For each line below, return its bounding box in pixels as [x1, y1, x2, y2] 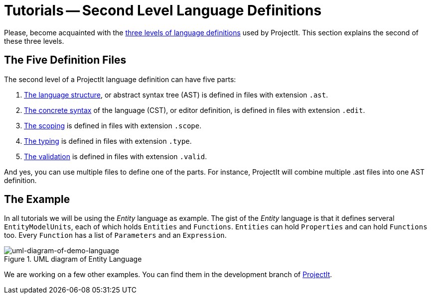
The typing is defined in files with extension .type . [24, 136, 192, 145]
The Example [4, 193, 70, 206]
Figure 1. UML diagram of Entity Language [4, 255, 142, 264]
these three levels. [4, 36, 64, 45]
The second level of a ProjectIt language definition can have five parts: [4, 75, 236, 84]
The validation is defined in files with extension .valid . [24, 152, 207, 161]
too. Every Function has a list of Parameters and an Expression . [4, 231, 227, 240]
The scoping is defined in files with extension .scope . [24, 121, 202, 130]
